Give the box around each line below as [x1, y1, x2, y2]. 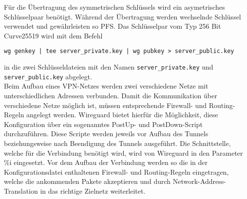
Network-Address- [172, 176, 226, 186]
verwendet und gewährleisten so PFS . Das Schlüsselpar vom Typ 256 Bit [4, 21, 221, 31]
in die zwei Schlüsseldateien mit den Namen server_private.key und [4, 62, 213, 72]
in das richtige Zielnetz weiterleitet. [40, 185, 146, 196]
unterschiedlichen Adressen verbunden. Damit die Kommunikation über [4, 90, 217, 100]
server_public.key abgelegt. [4, 71, 92, 81]
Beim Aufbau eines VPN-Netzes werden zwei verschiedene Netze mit [4, 81, 209, 91]
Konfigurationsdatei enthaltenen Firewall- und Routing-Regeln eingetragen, [4, 166, 229, 177]
